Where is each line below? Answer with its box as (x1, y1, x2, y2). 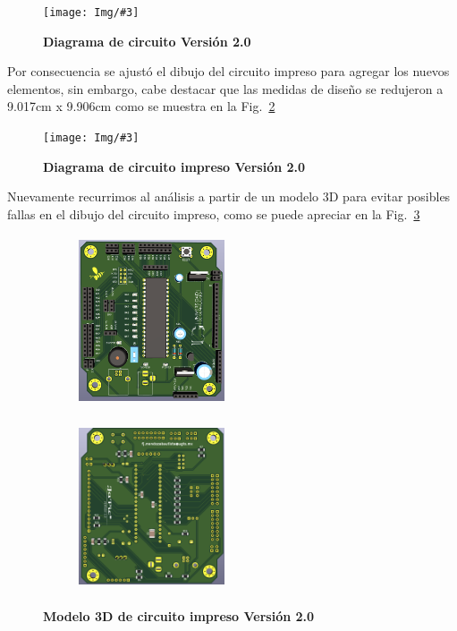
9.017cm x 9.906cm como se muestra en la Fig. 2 (7, 97, 275, 115)
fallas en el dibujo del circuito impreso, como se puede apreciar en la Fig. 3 (7, 204, 420, 223)
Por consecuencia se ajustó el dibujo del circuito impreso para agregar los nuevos (7, 62, 450, 81)
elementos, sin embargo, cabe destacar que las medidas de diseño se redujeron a (7, 79, 444, 98)
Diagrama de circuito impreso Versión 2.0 (43, 157, 306, 175)
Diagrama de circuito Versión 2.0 (43, 31, 251, 50)
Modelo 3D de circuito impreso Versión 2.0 (43, 606, 315, 625)
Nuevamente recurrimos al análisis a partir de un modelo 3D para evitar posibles (7, 187, 451, 206)
